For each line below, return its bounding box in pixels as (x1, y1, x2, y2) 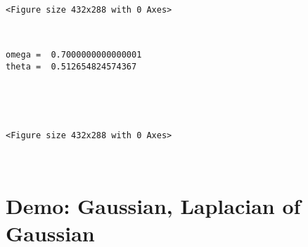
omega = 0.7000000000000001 (6, 50, 142, 60)
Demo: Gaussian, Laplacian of (6, 192, 301, 220)
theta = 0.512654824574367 (6, 61, 137, 72)
